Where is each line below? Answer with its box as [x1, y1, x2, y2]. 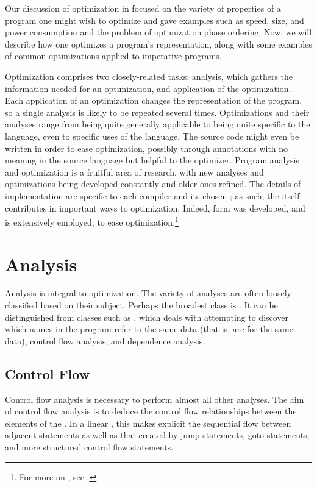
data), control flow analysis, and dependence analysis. [5, 334, 205, 347]
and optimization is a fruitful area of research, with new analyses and [5, 165, 264, 178]
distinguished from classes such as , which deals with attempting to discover [5, 310, 289, 323]
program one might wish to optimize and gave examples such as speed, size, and [5, 13, 304, 26]
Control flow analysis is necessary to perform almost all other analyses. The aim [5, 393, 304, 405]
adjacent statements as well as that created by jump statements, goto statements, [5, 428, 310, 441]
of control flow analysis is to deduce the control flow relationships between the [5, 405, 297, 418]
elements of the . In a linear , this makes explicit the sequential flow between [5, 416, 291, 429]
